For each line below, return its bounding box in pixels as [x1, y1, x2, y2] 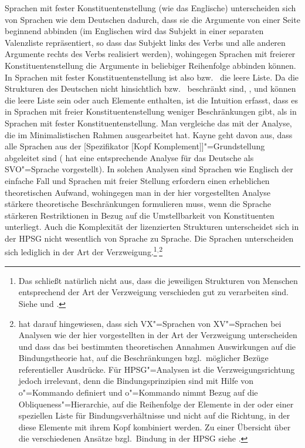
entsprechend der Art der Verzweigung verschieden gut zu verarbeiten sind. [18, 286, 289, 298]
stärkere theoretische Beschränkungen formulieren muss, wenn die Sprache [5, 198, 271, 210]
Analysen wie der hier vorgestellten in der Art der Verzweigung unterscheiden [18, 329, 297, 341]
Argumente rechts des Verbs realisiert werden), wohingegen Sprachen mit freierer [5, 48, 296, 60]
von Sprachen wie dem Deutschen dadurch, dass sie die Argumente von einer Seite [5, 13, 300, 25]
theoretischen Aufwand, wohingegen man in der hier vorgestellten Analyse [5, 186, 271, 198]
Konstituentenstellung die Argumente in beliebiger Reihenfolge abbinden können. [5, 59, 296, 71]
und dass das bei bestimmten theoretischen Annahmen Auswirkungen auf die [18, 340, 296, 352]
